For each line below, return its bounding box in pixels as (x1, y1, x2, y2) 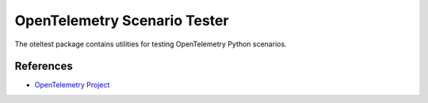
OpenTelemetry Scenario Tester (14, 12, 229, 29)
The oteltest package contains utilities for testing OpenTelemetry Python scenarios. (14, 39, 287, 49)
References (14, 60, 73, 73)
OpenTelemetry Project (34, 80, 110, 90)
